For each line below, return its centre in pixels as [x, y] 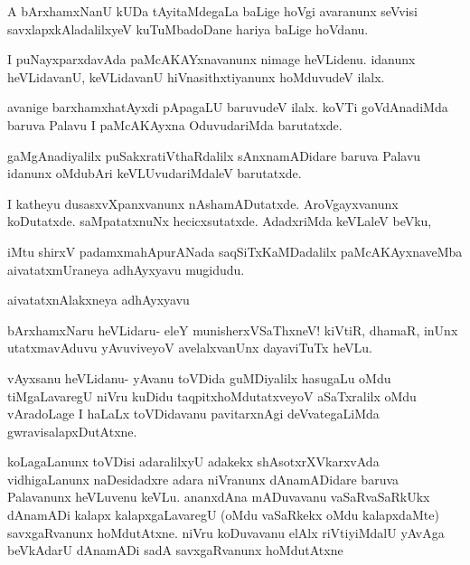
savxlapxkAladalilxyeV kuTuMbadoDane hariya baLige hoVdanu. [188, 28]
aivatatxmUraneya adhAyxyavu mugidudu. [126, 269]
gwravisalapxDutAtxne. [72, 431]
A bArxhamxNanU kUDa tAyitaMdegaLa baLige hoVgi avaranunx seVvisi [212, 11]
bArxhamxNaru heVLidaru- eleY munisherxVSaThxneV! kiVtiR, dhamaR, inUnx [233, 330]
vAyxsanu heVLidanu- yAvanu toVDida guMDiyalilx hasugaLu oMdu [199, 377]
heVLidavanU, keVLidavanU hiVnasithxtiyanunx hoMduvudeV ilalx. [196, 76]
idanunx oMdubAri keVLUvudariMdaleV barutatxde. [155, 173]
